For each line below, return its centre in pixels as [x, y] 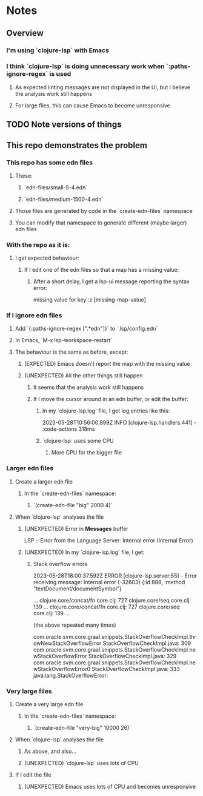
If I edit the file [33, 775]
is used [60, 74]
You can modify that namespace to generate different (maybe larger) [101, 223]
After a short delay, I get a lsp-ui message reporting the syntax [111, 282]
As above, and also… [50, 751]
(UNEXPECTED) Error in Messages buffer [76, 528]
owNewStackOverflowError [67, 643]
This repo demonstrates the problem [77, 145]
